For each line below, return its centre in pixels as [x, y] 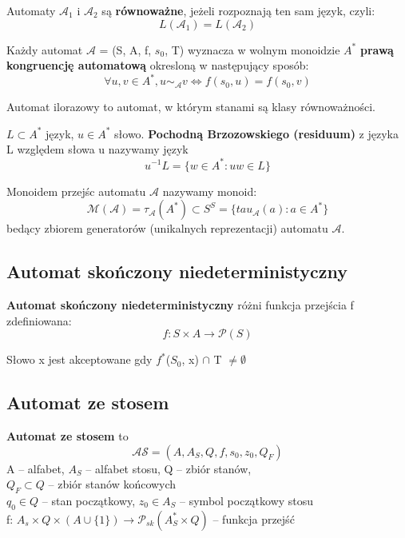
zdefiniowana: [39, 320]
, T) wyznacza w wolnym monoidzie [252, 49]
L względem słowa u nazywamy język [97, 149]
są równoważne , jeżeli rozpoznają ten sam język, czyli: [238, 10]
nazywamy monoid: [210, 191]
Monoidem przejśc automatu [76, 191]
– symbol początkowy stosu [247, 500]
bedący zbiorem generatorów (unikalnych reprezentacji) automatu [167, 228]
